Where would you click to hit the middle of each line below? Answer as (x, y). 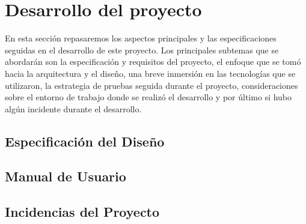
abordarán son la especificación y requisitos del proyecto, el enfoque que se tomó (153, 62)
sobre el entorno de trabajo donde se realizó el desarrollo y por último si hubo (148, 97)
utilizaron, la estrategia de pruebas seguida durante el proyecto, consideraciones (151, 85)
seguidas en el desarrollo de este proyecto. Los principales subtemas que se (142, 50)
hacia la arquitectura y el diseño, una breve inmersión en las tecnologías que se (150, 73)
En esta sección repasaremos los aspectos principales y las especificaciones (141, 38)
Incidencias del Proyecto (82, 212)
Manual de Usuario (66, 176)
